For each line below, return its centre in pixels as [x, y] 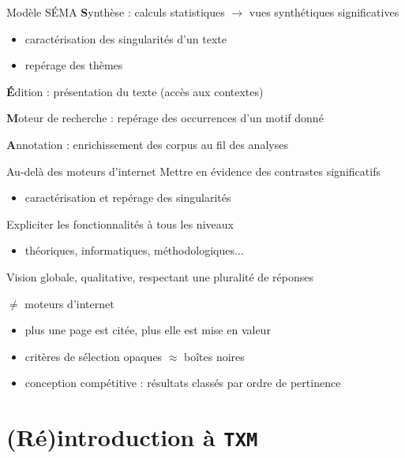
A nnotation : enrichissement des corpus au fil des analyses [147, 144]
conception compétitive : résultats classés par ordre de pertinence [183, 383]
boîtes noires [214, 356]
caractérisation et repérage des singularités [128, 197]
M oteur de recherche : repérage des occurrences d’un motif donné [165, 118]
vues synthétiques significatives [324, 12]
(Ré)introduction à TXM [132, 437]
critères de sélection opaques [94, 356]
